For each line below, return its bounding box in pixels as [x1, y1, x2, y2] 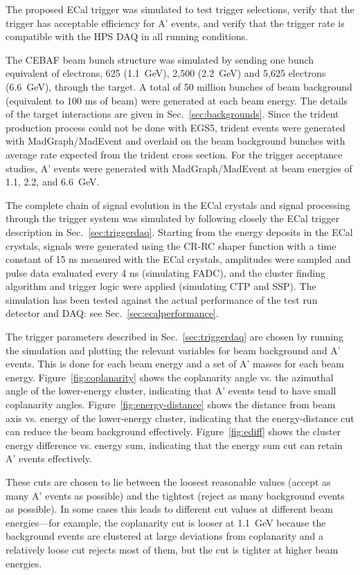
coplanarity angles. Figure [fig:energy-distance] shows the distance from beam [6, 397, 336, 412]
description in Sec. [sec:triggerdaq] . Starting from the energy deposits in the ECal [6, 224, 353, 239]
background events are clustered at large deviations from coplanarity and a [6, 529, 323, 543]
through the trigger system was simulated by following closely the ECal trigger [6, 211, 340, 226]
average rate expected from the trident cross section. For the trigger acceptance [6, 147, 343, 161]
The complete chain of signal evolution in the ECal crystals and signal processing [6, 197, 350, 212]
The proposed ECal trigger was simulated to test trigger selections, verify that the [6, 2, 354, 16]
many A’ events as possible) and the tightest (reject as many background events [6, 488, 345, 502]
